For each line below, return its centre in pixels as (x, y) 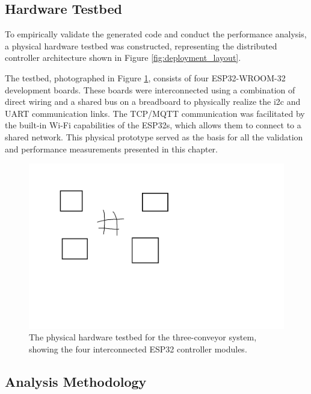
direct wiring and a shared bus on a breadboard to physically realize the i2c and (153, 102)
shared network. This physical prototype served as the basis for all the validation (154, 136)
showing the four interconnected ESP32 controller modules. (138, 349)
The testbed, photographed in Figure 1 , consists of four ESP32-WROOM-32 (145, 77)
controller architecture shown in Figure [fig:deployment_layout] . (123, 58)
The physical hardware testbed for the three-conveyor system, (143, 337)
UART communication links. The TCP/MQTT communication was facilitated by (155, 113)
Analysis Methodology (76, 381)
